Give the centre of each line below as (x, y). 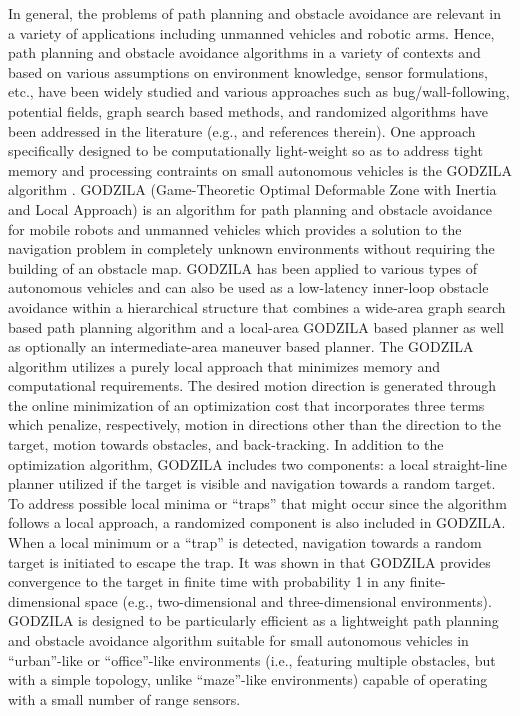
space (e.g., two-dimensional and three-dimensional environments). (288, 600)
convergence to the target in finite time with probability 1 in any (207, 581)
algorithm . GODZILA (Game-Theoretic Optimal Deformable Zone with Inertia (252, 189)
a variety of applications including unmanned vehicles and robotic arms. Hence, (251, 32)
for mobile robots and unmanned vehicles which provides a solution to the (235, 228)
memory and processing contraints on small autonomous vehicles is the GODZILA (260, 169)
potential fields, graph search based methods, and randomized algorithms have (248, 110)
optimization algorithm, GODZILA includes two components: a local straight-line (257, 463)
